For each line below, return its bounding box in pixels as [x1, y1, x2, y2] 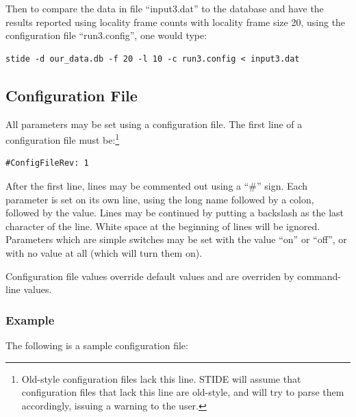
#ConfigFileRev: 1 [5, 158, 89, 168]
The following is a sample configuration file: [5, 338, 188, 352]
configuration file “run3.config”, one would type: [5, 28, 207, 42]
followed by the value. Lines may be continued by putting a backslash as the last [5, 205, 344, 220]
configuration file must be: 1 [5, 131, 120, 147]
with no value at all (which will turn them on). [5, 245, 203, 260]
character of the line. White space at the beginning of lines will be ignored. [5, 218, 320, 233]
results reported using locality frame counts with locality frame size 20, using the [5, 14, 346, 29]
